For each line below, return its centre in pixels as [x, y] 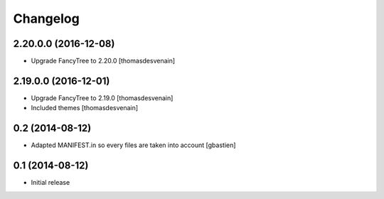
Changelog [46, 18]
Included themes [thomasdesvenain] [85, 108]
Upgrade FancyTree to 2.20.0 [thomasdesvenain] [103, 61]
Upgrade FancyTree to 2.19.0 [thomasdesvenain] [102, 98]
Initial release [50, 183]
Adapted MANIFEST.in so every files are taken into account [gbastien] [133, 145]
